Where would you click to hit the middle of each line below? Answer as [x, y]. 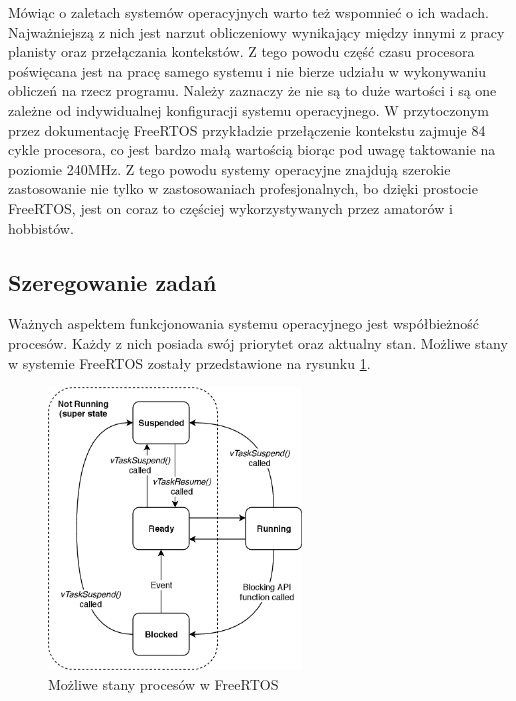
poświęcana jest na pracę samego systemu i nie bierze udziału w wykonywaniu [247, 70]
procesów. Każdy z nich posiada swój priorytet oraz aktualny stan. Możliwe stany [258, 342]
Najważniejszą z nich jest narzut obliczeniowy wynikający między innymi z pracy [256, 31]
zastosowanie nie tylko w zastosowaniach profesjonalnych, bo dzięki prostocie [243, 188]
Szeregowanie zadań [112, 281]
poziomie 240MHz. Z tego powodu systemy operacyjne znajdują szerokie [229, 168]
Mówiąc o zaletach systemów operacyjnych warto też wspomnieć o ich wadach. [248, 12]
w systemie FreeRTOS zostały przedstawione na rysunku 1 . [189, 362]
